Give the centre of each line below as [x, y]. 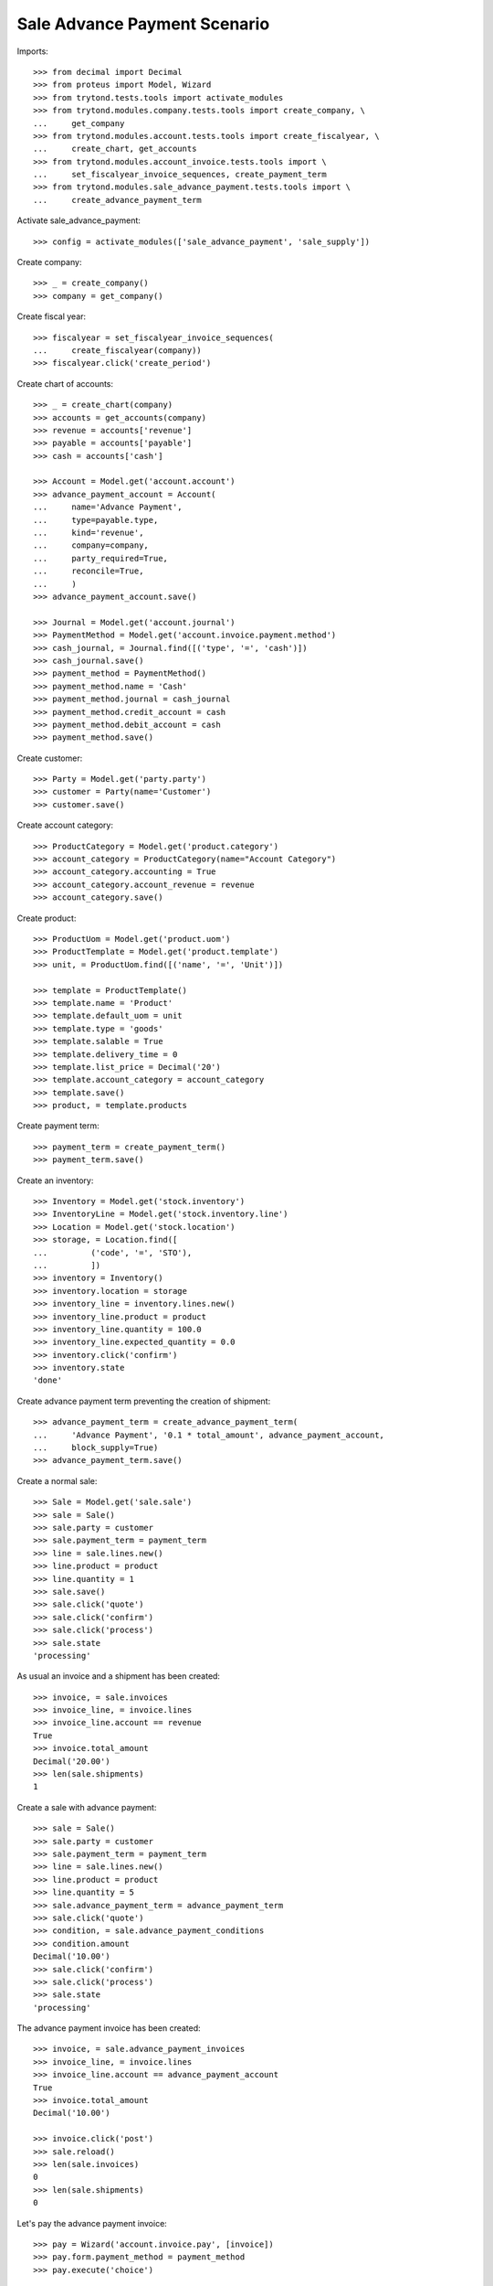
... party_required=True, [101, 558]
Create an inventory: [55, 1180]
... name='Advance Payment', [108, 507]
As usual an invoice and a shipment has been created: [119, 1676]
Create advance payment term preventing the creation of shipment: [144, 1401]
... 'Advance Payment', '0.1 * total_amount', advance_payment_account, [209, 1435]
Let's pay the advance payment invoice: [92, 2223]
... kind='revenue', [89, 533]
